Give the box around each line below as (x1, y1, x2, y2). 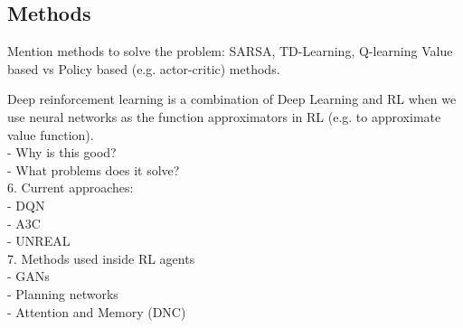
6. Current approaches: (7, 178, 134, 197)
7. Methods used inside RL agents (7, 248, 195, 267)
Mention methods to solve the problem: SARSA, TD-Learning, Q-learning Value (7, 42, 453, 61)
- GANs (7, 267, 50, 286)
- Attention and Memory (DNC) (7, 302, 186, 321)
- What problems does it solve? (7, 160, 180, 179)
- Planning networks (7, 284, 118, 303)
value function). (7, 125, 94, 144)
